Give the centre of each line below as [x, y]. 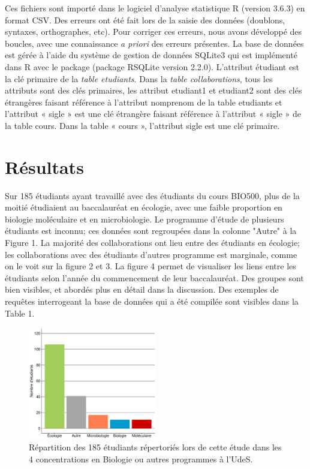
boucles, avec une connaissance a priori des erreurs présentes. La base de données [154, 43]
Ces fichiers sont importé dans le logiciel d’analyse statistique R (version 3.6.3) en [155, 8]
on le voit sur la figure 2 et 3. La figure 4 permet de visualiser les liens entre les [151, 266]
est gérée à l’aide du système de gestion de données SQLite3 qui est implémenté [151, 55]
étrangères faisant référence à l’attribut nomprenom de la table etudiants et [144, 102]
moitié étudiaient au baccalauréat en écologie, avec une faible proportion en [144, 207]
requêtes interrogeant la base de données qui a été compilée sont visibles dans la [152, 301]
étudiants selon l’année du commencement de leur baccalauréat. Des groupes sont [154, 277]
